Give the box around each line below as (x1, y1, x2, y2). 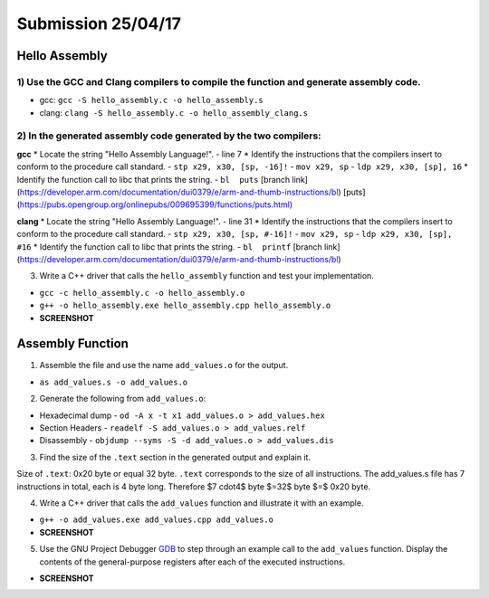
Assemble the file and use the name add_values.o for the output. (39, 360, 289, 371)
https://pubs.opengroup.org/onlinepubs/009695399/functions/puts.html (19, 199, 290, 210)
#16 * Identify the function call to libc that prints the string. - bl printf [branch (16, 241, 323, 252)
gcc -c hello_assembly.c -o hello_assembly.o (39, 288, 245, 298)
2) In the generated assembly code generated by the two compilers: (16, 129, 321, 142)
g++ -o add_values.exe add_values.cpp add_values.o (39, 515, 274, 525)
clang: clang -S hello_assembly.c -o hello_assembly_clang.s (39, 107, 308, 118)
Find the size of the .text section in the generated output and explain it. (39, 451, 312, 462)
